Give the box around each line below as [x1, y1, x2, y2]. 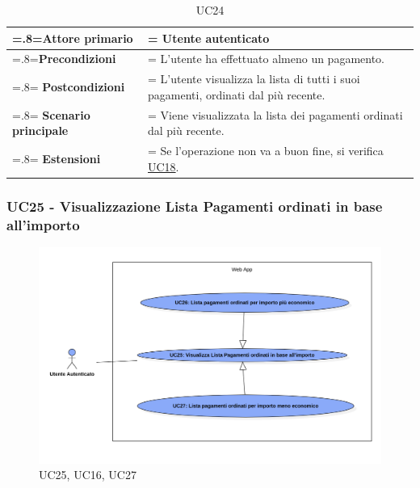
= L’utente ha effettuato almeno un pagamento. [147, 50, 385, 67]
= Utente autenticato [147, 29, 270, 46]
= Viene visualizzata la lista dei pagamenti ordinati [147, 106, 403, 123]
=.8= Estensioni [12, 149, 101, 166]
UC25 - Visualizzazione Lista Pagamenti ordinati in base [6, 196, 383, 216]
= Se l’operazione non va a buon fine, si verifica [147, 142, 384, 159]
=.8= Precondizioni [12, 50, 116, 67]
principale [12, 122, 69, 139]
